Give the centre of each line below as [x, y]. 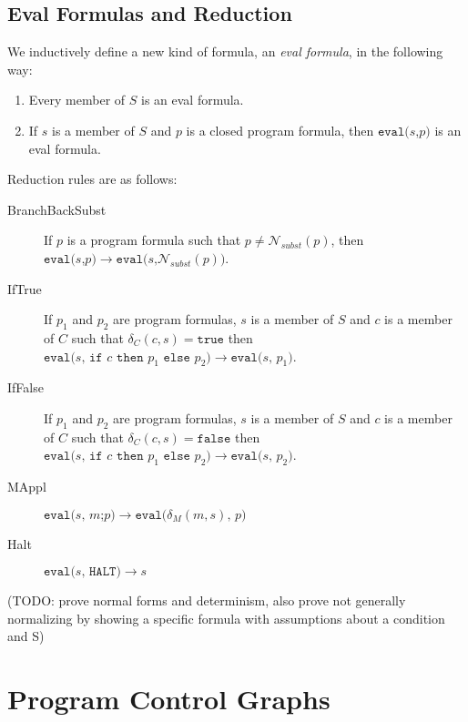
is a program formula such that [154, 240]
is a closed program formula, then [280, 130]
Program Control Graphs [169, 699]
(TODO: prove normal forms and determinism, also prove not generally [207, 600]
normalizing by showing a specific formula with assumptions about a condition [226, 618]
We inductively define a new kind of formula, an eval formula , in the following [225, 51]
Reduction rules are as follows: [92, 179]
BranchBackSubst [57, 209]
